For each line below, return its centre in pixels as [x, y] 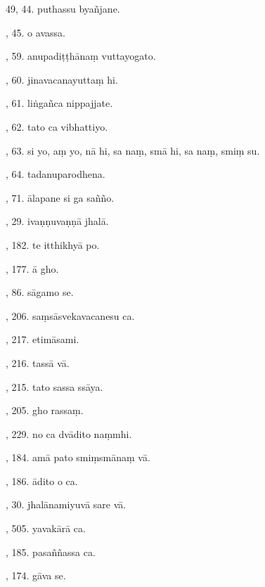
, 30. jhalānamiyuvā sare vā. [66, 504]
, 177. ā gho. [32, 268]
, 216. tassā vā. [38, 362]
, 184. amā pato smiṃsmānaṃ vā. [78, 457]
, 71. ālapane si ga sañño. [60, 197]
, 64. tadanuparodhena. [56, 174]
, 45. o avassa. [35, 32]
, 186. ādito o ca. [42, 480]
